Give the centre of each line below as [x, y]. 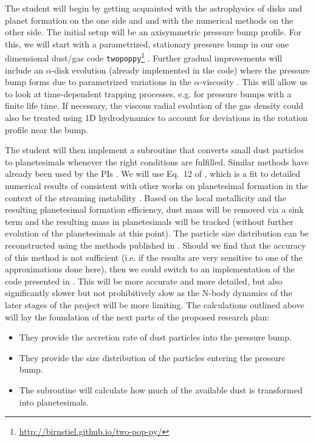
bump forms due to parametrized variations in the [98, 82]
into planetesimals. [54, 402]
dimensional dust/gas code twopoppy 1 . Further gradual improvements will [144, 57]
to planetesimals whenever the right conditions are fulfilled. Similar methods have [157, 161]
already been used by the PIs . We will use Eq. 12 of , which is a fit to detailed [153, 174]
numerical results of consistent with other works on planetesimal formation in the [156, 186]
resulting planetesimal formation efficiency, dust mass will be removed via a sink [154, 209]
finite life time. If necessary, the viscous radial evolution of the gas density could [154, 105]
